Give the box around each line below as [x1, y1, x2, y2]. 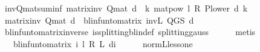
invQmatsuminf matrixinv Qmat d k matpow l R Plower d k [4, 2, 248, 14]
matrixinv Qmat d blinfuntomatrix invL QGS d [4, 13, 194, 26]
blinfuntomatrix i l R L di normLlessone [13, 37, 193, 50]
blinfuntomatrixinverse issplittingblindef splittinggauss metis [4, 25, 256, 38]
